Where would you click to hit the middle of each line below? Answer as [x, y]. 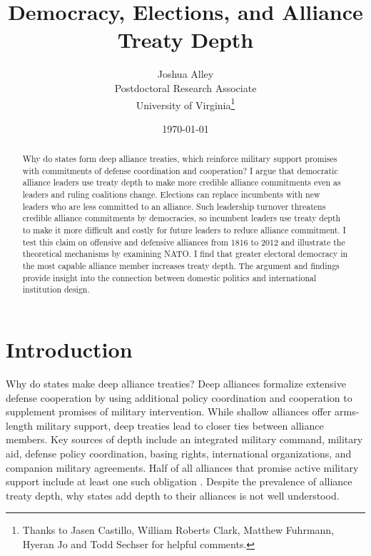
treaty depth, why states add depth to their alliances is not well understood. [173, 495]
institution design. [56, 289]
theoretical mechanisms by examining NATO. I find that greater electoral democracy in [185, 254]
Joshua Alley [185, 74]
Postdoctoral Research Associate [185, 87]
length [20, 425]
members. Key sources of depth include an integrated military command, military [184, 439]
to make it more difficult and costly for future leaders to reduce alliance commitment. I [184, 230]
